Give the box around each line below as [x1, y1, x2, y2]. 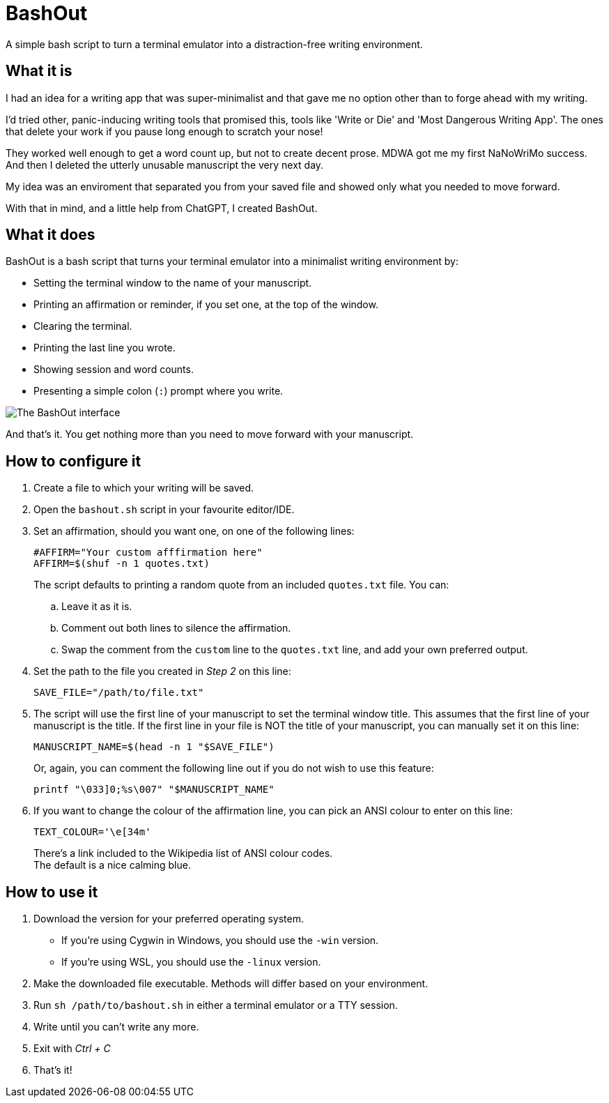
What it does [6, 226, 95, 244]
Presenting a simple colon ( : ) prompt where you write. [33, 385, 284, 397]
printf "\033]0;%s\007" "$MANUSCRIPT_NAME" [33, 784, 275, 796]
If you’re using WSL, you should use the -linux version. [61, 956, 321, 968]
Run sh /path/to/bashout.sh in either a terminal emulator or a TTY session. [33, 999, 398, 1012]
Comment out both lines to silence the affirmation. [61, 622, 291, 634]
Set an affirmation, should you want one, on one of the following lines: [33, 525, 355, 538]
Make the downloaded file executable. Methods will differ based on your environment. [33, 978, 429, 990]
